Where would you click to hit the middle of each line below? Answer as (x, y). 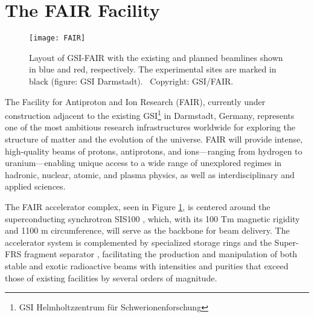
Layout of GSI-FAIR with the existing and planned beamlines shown (156, 57)
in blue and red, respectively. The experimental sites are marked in (153, 69)
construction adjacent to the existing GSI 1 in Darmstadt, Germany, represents (150, 114)
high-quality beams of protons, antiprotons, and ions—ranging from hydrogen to (154, 151)
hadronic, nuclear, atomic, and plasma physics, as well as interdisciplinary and (150, 174)
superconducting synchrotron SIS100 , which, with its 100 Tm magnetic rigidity (152, 218)
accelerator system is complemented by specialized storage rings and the (138, 242)
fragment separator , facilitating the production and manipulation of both (161, 254)
